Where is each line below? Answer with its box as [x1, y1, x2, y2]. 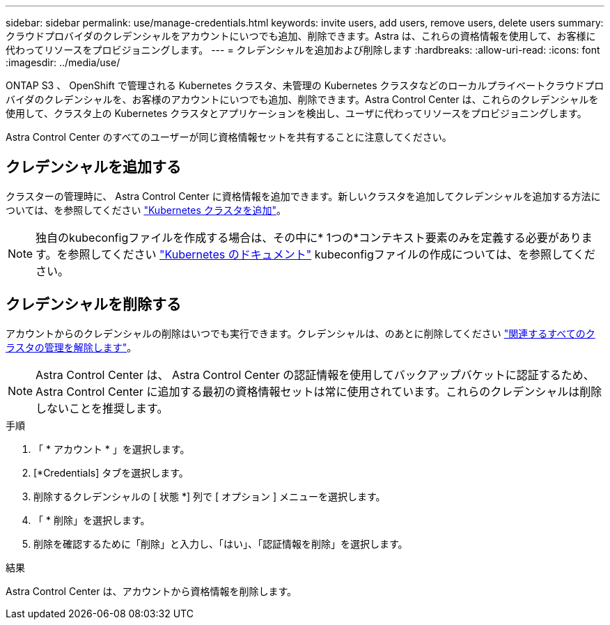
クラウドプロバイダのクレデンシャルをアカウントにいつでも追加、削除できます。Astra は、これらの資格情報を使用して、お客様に [6, 30, 596, 42]
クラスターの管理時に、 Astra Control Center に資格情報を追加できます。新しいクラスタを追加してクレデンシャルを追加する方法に [6, 190, 601, 202]
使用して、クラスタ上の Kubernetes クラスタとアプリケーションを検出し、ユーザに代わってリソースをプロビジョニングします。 [6, 107, 587, 119]
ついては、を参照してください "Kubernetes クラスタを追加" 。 [6, 203, 286, 216]
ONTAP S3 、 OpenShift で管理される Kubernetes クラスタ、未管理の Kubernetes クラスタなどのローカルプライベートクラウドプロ [6, 79, 604, 91]
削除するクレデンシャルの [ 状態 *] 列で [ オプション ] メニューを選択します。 [33, 490, 386, 502]
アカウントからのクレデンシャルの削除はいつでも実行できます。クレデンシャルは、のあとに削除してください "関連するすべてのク [6, 327, 595, 339]
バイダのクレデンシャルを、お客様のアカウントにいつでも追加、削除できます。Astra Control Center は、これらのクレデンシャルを [6, 93, 599, 105]
